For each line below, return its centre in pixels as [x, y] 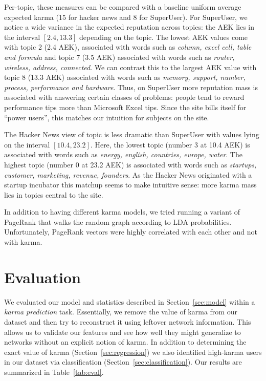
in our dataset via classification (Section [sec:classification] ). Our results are [123, 362]
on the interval [27, 144]
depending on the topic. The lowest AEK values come [164, 37]
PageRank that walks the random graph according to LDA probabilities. [118, 221]
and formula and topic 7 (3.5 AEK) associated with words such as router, [119, 57]
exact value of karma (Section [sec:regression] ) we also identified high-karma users [133, 352]
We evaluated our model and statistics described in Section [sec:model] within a [130, 301]
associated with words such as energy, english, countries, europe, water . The [123, 154]
